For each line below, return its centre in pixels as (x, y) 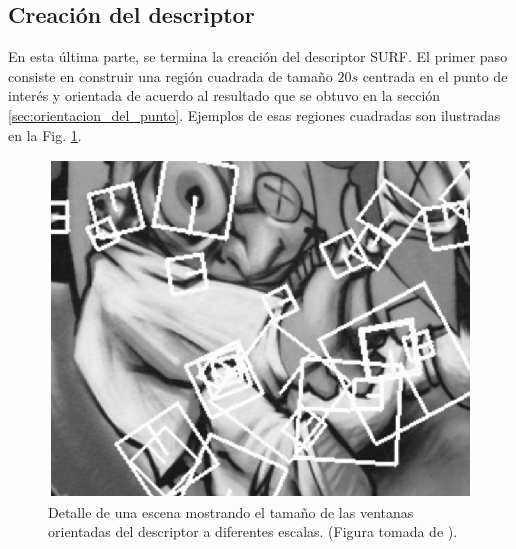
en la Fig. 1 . (45, 134)
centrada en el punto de (435, 75)
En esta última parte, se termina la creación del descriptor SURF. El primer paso (258, 56)
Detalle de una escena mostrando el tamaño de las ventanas (231, 511)
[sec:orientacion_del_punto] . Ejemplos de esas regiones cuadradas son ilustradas (254, 114)
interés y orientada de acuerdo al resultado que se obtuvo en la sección (224, 95)
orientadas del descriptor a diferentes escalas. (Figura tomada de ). (253, 531)
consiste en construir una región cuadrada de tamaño (170, 75)
